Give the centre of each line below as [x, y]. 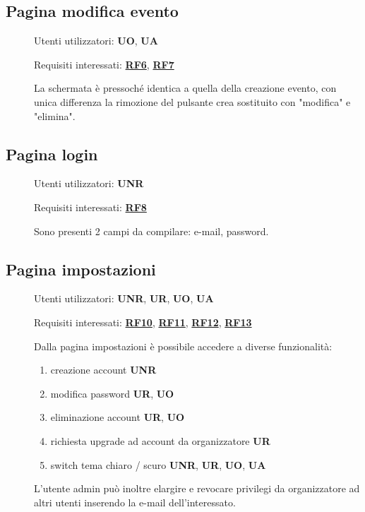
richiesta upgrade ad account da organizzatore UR [160, 440]
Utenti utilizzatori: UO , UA [96, 41]
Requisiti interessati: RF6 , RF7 [104, 64]
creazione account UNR [103, 370]
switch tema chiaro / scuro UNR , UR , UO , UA [158, 464]
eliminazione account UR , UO [118, 417]
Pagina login [52, 154]
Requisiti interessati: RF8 [90, 207]
